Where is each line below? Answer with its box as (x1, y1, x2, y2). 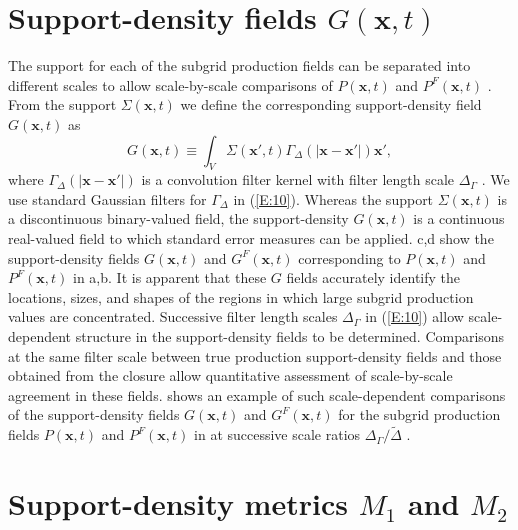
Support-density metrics (8, 483, 348, 524)
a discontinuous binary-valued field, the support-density (8, 208, 349, 229)
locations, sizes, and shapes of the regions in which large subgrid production (8, 286, 474, 307)
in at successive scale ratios (194, 424, 361, 445)
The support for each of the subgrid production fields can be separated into (8, 55, 471, 76)
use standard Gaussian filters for (8, 188, 207, 209)
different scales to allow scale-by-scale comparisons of (8, 74, 333, 95)
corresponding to (298, 247, 401, 268)
